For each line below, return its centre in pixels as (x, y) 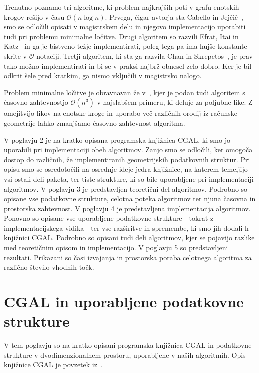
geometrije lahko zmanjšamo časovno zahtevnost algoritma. (95, 122)
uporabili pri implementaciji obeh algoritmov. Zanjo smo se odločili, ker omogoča (128, 149)
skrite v (16, 55)
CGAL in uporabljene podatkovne (124, 302)
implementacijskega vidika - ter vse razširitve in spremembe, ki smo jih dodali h (126, 228)
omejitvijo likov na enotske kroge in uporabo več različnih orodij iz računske (121, 113)
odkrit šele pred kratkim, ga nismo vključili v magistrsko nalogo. (103, 75)
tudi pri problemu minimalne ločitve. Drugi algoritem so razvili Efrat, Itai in (121, 36)
